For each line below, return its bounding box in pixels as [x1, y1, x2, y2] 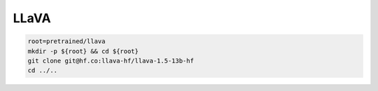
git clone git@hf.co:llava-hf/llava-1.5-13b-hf [27, 56, 194, 65]
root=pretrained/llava [27, 38, 106, 45]
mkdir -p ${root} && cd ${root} [27, 47, 139, 55]
